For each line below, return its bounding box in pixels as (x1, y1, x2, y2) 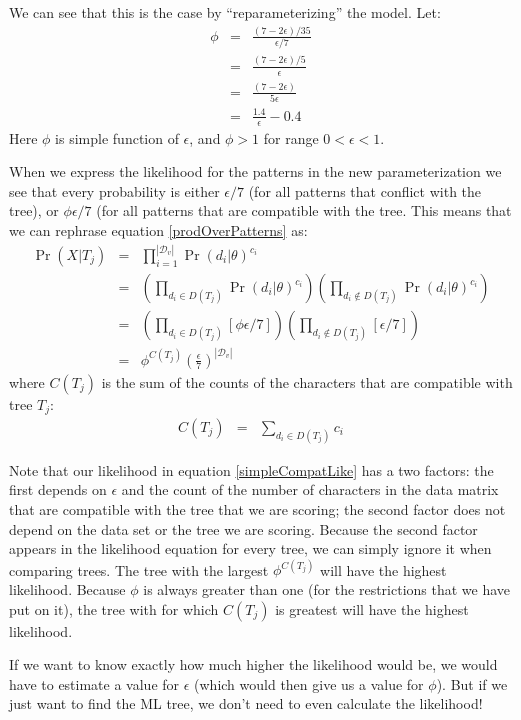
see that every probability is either (9, 180, 220, 201)
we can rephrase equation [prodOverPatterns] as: (9, 219, 308, 240)
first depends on (9, 479, 107, 500)
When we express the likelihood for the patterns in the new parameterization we (9, 161, 502, 182)
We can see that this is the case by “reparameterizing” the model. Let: (9, 2, 441, 22)
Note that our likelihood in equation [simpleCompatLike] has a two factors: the (9, 459, 494, 480)
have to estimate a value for (9, 673, 180, 694)
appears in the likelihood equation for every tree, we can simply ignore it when (9, 538, 492, 559)
